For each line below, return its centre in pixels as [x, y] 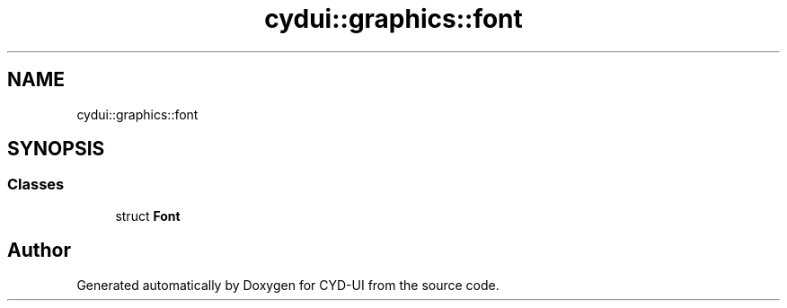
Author [39, 251]
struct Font [148, 216]
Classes [36, 185]
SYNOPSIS [56, 149]
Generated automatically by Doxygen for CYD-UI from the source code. [288, 285]
